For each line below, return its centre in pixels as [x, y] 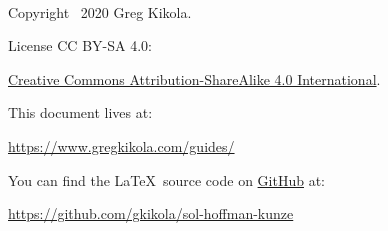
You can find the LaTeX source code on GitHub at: [166, 179]
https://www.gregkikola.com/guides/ [121, 145]
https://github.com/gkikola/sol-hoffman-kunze [151, 213]
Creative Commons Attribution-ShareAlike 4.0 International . [194, 78]
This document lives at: [80, 112]
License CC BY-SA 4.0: [80, 45]
